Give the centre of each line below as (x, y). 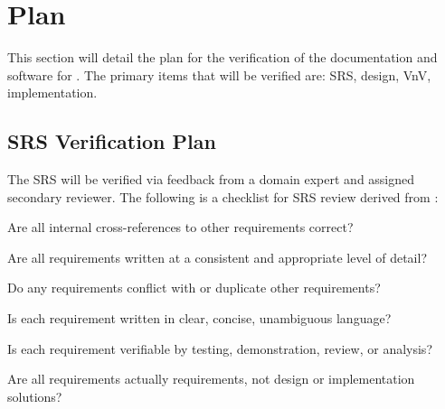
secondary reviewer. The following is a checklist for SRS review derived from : (223, 196)
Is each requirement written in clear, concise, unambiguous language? (199, 318)
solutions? (35, 396)
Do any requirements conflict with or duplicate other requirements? (194, 288)
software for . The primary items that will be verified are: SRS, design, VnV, (219, 74)
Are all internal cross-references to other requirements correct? (180, 227)
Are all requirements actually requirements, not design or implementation (211, 379)
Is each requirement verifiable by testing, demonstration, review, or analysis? (220, 348)
